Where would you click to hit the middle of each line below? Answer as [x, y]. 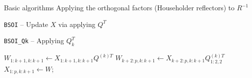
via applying [77, 24]
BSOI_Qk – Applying [34, 40]
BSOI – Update [26, 24]
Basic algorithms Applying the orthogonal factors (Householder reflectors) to [119, 7]
